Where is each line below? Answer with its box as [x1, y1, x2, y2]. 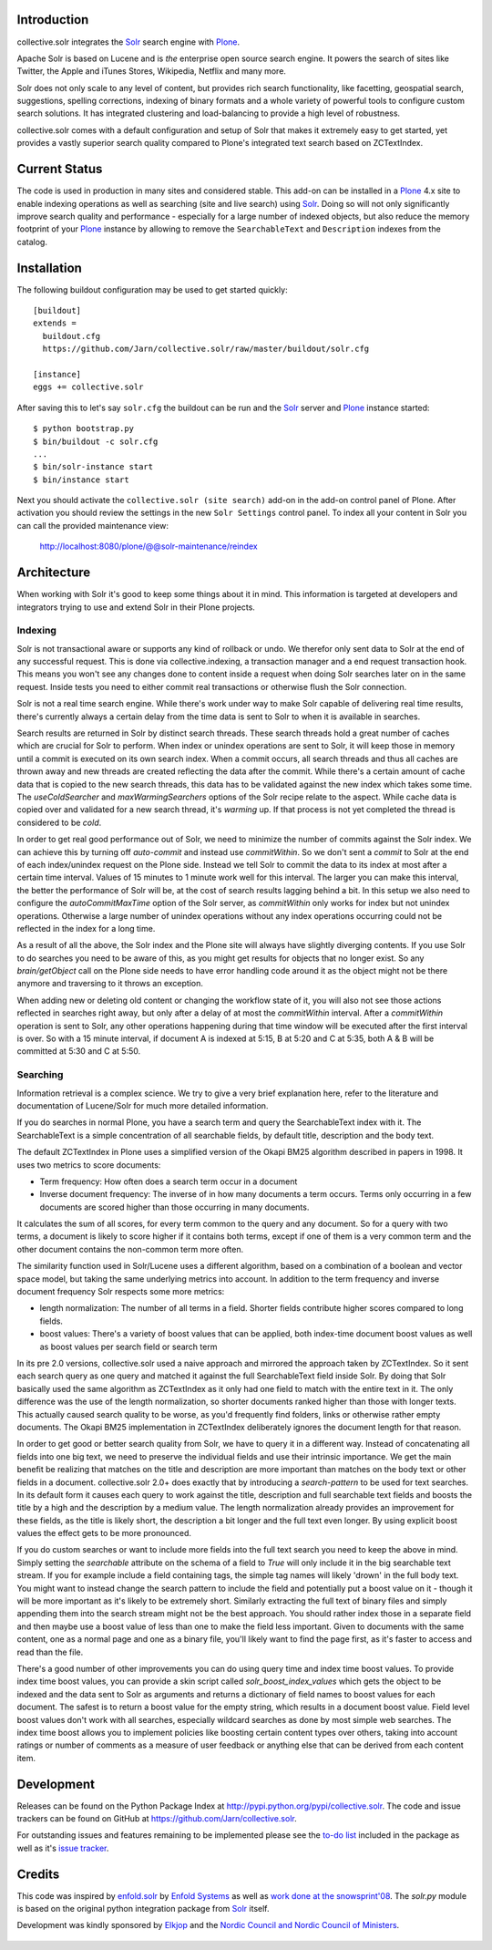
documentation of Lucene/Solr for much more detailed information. [16, 1099, 269, 1111]
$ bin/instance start [33, 474, 129, 485]
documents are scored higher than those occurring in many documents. [39, 1202, 310, 1212]
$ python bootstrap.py [33, 424, 135, 434]
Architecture [16, 565, 91, 581]
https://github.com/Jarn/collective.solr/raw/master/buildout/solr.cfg [42, 344, 370, 355]
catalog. [16, 236, 47, 247]
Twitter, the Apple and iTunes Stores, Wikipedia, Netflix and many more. [16, 66, 287, 77]
